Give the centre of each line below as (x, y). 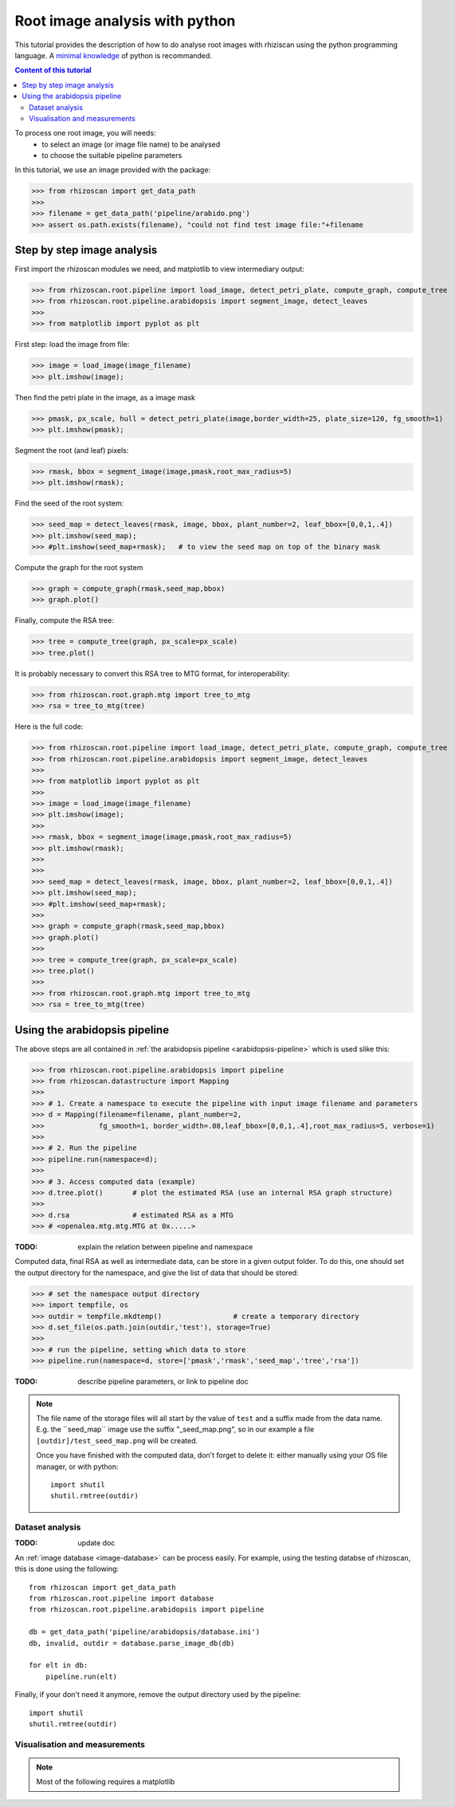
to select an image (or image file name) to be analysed (131, 144)
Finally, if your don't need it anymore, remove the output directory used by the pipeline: (158, 1695)
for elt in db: (59, 1665)
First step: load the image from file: (72, 344)
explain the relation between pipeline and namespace (165, 1247)
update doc (96, 1543)
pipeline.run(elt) (81, 1676)
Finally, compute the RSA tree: (65, 620)
